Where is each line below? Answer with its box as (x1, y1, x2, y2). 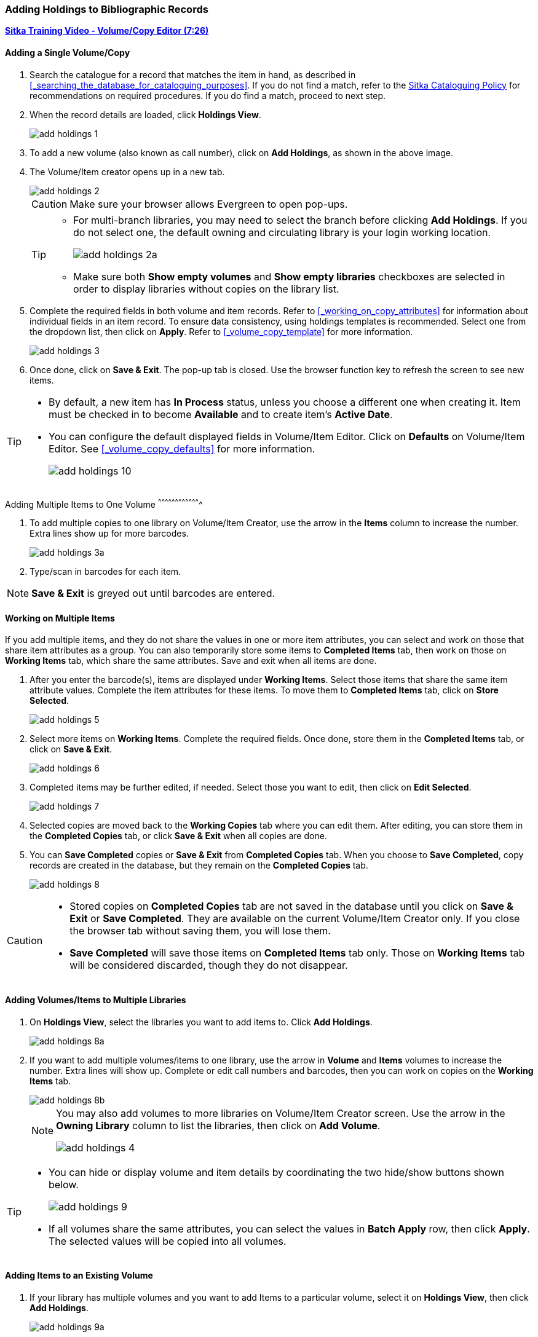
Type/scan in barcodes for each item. (30, 566, 181, 577)
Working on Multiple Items (5, 612, 115, 623)
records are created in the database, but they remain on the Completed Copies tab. (30, 860, 368, 871)
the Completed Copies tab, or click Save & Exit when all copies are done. (30, 830, 327, 842)
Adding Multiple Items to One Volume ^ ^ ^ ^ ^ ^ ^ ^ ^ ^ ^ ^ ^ (5, 497, 203, 510)
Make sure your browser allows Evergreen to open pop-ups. (69, 197, 348, 210)
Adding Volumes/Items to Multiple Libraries (5, 995, 186, 1006)
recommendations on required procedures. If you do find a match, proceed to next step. (30, 90, 386, 101)
